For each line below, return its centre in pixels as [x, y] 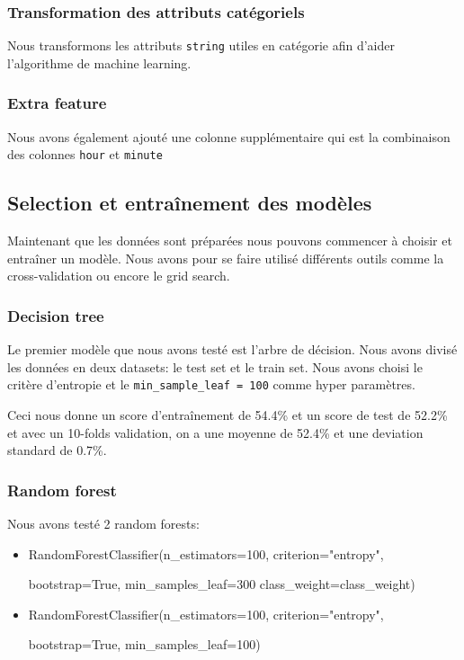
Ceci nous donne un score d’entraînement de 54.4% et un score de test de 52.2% [228, 414]
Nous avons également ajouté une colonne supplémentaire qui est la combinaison [229, 136]
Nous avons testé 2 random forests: [103, 523]
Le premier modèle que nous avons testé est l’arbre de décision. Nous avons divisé [232, 349]
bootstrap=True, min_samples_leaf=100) [144, 644]
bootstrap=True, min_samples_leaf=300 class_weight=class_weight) [222, 584]
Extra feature [57, 103]
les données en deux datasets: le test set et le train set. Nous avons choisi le [215, 366]
